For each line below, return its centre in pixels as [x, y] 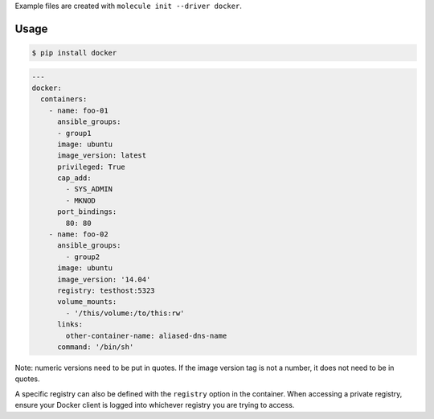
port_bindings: [87, 212]
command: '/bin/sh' [96, 347]
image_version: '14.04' [104, 279]
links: [70, 325]
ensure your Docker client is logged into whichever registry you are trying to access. [155, 405]
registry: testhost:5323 [106, 291]
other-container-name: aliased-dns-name [146, 335]
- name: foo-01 [78, 110]
